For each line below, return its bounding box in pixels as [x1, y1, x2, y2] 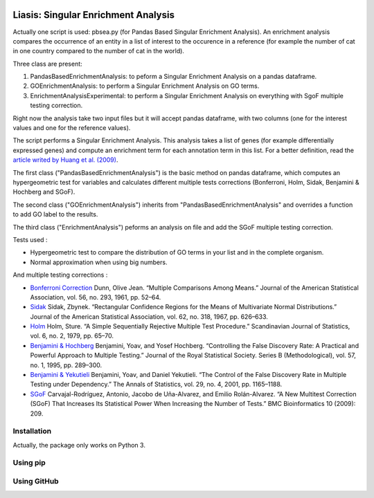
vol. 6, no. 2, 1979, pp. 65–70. [30, 332, 114, 340]
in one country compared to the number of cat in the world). [12, 47, 185, 55]
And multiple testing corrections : [12, 270, 108, 279]
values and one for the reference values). [12, 124, 131, 132]
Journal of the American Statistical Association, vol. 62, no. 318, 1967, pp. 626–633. [30, 312, 268, 321]
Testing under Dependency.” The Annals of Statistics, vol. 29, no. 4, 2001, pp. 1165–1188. [30, 380, 283, 389]
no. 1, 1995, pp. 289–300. [30, 360, 103, 369]
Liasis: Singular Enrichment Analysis [12, 9, 175, 21]
